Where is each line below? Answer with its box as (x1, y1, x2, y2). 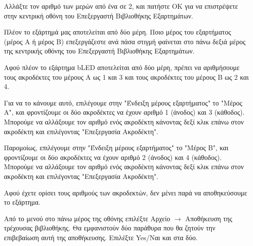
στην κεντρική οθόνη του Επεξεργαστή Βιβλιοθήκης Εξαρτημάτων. (4, 10, 193, 20)
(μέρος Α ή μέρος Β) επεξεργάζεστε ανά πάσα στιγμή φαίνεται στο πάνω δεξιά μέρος (4, 36, 246, 46)
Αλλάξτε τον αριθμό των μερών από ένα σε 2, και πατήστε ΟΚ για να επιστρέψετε (4, 1, 238, 11)
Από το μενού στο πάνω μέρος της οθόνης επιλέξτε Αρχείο (4, 213, 170, 223)
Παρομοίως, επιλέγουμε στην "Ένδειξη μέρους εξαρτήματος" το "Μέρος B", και (4, 142, 229, 153)
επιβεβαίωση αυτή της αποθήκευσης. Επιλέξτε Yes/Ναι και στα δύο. (4, 232, 198, 242)
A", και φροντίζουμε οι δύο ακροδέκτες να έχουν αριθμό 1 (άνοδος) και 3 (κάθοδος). (4, 107, 245, 117)
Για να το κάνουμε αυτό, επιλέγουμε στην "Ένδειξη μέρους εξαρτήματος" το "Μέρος (4, 97, 242, 107)
